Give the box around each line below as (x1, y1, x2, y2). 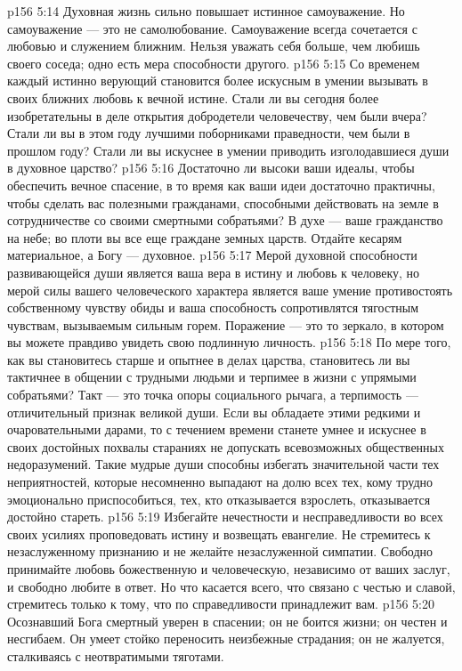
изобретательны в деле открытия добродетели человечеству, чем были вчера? (7, 106, 427, 125)
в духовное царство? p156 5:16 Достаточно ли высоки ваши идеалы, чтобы (7, 158, 415, 177)
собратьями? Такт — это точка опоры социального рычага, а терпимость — (7, 385, 418, 404)
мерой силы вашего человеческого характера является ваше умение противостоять (7, 280, 453, 299)
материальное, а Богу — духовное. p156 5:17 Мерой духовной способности (7, 246, 417, 264)
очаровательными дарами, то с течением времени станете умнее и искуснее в (7, 420, 426, 439)
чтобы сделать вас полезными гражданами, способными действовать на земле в (7, 193, 439, 212)
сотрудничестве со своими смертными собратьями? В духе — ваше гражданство (7, 211, 443, 230)
